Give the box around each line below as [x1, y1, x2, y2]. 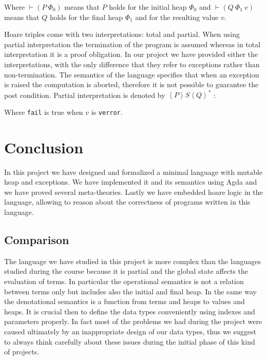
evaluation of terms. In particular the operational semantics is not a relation [4, 275, 244, 286]
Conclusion [4, 136, 84, 157]
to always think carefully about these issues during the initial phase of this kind [4, 336, 255, 347]
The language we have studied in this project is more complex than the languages [4, 255, 261, 266]
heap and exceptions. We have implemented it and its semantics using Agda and [4, 176, 257, 187]
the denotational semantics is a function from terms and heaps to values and [4, 296, 245, 307]
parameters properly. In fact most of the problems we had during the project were [4, 316, 262, 327]
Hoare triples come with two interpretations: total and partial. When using [4, 29, 240, 39]
